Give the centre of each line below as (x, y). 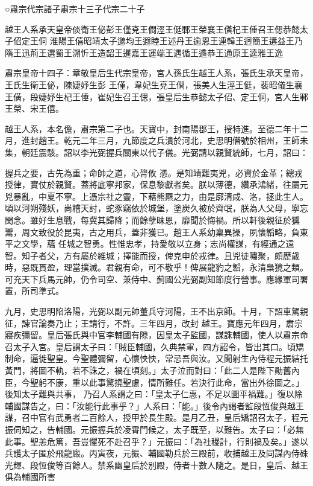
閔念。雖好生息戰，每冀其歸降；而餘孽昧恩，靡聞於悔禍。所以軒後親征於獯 (152, 219)
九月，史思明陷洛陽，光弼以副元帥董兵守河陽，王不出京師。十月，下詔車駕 (152, 311)
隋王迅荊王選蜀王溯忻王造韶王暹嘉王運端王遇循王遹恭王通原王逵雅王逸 (144, 52)
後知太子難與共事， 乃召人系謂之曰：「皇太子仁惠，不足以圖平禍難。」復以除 (154, 394)
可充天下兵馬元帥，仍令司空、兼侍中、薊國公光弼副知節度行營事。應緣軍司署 (156, 279)
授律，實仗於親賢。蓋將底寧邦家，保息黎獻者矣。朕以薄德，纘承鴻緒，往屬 (152, 184)
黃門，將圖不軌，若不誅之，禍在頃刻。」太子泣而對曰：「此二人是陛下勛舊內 (152, 370)
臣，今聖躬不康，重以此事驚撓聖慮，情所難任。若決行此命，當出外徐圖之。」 (154, 382)
